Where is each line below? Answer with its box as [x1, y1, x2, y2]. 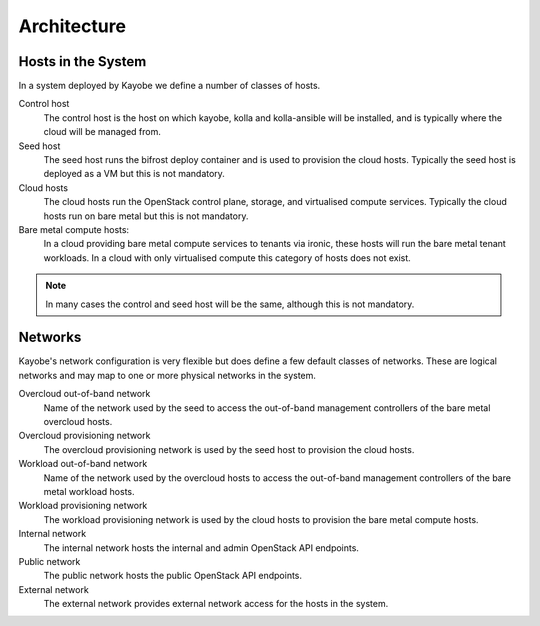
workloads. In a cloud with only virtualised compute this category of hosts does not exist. [43, 251, 412, 264]
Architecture [18, 15, 127, 37]
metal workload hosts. [43, 485, 135, 497]
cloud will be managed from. [43, 126, 162, 138]
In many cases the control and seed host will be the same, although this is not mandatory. [45, 298, 415, 310]
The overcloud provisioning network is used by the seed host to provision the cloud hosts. [43, 443, 415, 455]
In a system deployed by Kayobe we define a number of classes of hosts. [18, 80, 321, 92]
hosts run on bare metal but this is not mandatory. [43, 210, 249, 222]
